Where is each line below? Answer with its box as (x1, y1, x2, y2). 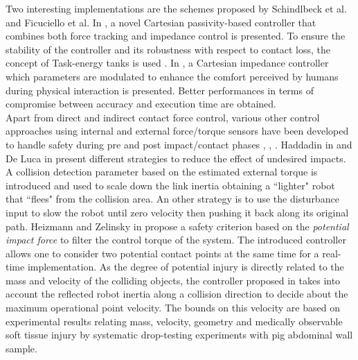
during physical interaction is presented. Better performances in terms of (6, 83, 314, 97)
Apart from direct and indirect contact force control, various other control (6, 110, 320, 124)
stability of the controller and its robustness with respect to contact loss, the (6, 42, 330, 56)
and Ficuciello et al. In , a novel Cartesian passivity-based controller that (6, 15, 316, 29)
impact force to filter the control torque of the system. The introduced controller (6, 232, 346, 247)
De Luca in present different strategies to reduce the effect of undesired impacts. (6, 151, 346, 165)
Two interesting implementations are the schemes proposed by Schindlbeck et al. (6, 1, 347, 15)
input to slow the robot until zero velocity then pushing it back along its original (6, 205, 349, 219)
